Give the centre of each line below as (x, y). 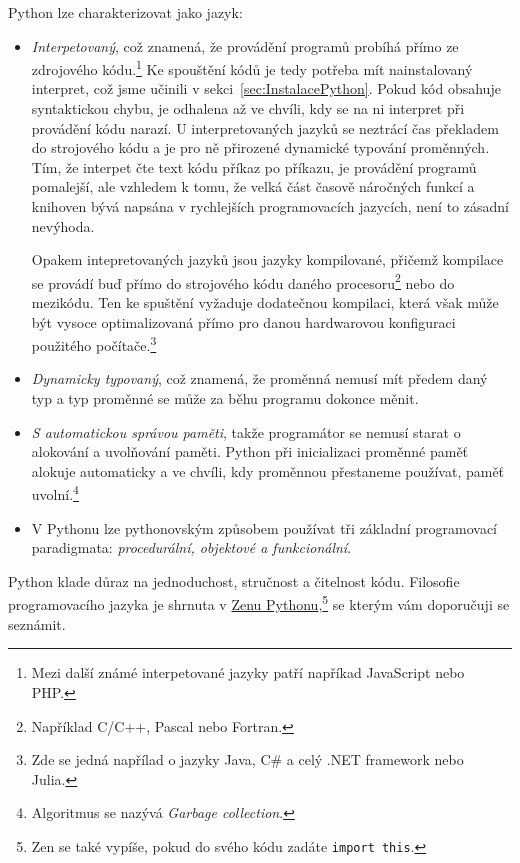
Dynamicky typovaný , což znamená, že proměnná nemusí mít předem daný (259, 378)
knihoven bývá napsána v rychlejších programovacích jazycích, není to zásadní (270, 206)
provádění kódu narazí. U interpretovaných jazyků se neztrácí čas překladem (265, 127)
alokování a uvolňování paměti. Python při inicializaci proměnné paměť (250, 451)
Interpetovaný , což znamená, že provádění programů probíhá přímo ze (245, 45)
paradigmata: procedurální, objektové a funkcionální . (191, 547)
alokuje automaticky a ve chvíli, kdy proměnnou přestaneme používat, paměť (268, 470)
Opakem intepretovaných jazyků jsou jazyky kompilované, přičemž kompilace (267, 259)
